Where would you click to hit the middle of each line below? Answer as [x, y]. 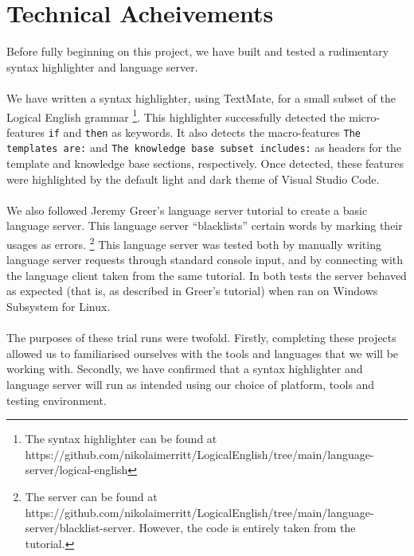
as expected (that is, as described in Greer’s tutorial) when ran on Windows [192, 291]
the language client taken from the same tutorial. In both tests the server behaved [207, 275]
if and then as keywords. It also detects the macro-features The [204, 132]
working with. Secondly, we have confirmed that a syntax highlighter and [185, 369]
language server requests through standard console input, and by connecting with [205, 260]
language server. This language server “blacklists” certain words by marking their [205, 226]
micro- [365, 117]
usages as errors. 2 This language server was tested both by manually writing [194, 243]
